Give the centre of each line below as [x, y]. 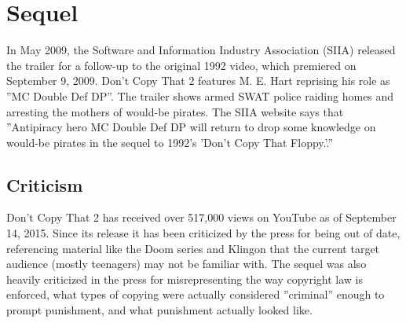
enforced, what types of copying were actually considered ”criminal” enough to [196, 294]
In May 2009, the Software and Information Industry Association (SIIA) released [201, 50]
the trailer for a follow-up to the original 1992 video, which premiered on [181, 65]
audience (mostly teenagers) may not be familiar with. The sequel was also [187, 264]
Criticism [45, 184]
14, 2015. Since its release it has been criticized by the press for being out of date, [203, 233]
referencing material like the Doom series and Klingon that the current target [193, 248]
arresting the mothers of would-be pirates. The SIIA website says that [175, 111]
